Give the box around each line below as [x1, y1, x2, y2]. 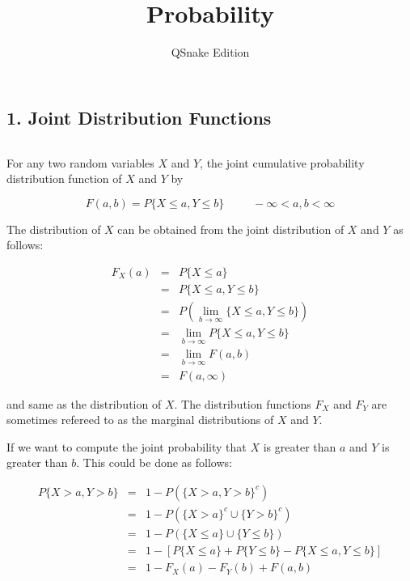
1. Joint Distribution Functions [6, 104, 272, 129]
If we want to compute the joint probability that [6, 438, 247, 455]
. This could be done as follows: [76, 454, 232, 471]
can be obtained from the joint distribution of [117, 220, 344, 237]
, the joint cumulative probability [200, 154, 365, 171]
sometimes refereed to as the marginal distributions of [6, 411, 274, 428]
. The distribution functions [174, 395, 311, 412]
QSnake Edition [171, 44, 250, 61]
